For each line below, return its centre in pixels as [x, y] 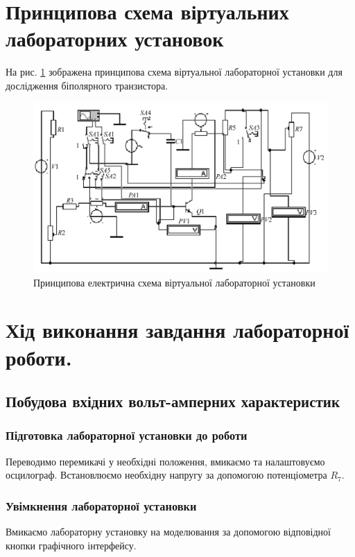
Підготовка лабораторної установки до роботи [127, 435]
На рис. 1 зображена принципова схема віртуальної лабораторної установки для [174, 72]
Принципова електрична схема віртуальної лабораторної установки [174, 282]
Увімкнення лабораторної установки [101, 505]
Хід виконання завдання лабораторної [177, 330]
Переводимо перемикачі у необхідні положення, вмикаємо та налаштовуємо [165, 461]
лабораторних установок [115, 38]
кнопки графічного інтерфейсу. [71, 545]
